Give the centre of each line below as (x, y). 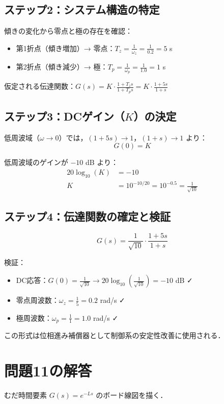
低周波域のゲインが (36, 162)
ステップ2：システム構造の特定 (82, 9)
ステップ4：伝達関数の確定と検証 (88, 216)
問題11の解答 (48, 370)
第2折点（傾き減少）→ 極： (62, 67)
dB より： (102, 162)
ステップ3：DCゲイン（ (64, 116)
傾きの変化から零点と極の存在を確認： (68, 31)
